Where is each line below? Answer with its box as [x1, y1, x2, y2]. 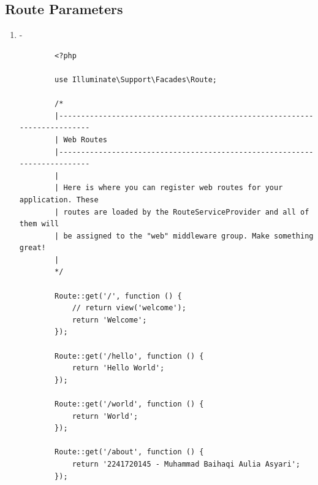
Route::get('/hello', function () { [55, 351, 204, 361]
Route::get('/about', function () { [55, 448, 204, 457]
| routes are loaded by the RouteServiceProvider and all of [55, 207, 309, 216]
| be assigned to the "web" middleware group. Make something [55, 231, 314, 240]
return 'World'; [72, 411, 138, 421]
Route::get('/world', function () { [55, 400, 204, 409]
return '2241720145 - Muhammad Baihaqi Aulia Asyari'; [72, 459, 300, 468]
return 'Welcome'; [72, 315, 147, 324]
